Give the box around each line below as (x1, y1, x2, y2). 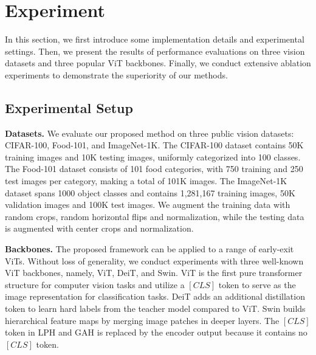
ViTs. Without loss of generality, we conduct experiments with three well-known (5, 254, 304, 267)
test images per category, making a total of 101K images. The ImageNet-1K (5, 174, 287, 187)
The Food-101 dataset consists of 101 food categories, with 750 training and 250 (5, 162, 303, 175)
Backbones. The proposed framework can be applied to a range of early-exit (5, 243, 294, 255)
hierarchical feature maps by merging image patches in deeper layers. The (5, 314, 280, 326)
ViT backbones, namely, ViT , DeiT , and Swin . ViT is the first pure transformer (5, 266, 303, 279)
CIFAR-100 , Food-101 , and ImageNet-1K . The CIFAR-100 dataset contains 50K (5, 139, 304, 151)
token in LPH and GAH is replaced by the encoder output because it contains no (5, 326, 307, 339)
